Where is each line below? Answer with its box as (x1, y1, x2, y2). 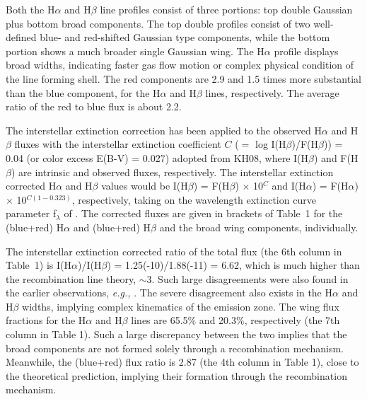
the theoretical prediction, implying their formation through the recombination (6, 368, 347, 383)
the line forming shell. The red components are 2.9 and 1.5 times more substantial (6, 71, 361, 86)
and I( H (272, 178, 306, 193)
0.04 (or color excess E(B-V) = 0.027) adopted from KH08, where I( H (6, 150, 309, 165)
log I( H (255, 137, 286, 151)
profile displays (274, 43, 339, 58)
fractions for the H (6, 313, 86, 328)
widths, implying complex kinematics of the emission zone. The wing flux (22, 299, 339, 313)
